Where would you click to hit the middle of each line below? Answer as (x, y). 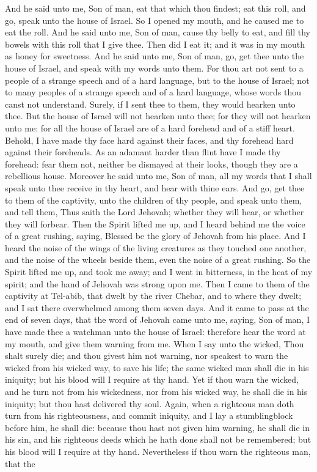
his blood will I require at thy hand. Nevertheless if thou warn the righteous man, (158, 451)
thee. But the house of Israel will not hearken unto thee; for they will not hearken (158, 116)
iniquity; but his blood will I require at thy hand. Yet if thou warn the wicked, (152, 379)
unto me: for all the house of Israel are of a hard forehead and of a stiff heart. (150, 127)
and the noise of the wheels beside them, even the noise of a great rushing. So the (158, 260)
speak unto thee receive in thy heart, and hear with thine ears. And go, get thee (155, 187)
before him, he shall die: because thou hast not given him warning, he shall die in (157, 427)
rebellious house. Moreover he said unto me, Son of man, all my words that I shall (158, 176)
